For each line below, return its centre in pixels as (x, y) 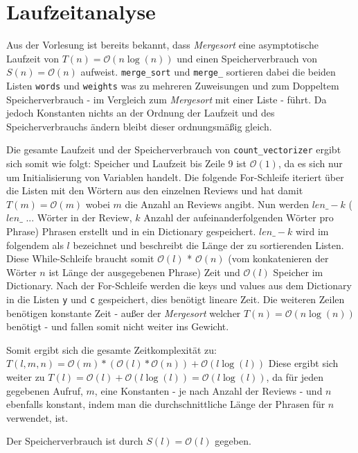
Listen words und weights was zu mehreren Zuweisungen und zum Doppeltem (173, 85)
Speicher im (298, 272)
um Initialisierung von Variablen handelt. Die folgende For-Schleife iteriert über (175, 177)
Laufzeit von (33, 58)
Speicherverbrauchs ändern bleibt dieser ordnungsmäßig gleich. (139, 126)
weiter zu (26, 377)
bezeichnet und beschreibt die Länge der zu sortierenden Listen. (208, 245)
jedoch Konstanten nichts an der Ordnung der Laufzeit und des (141, 113)
